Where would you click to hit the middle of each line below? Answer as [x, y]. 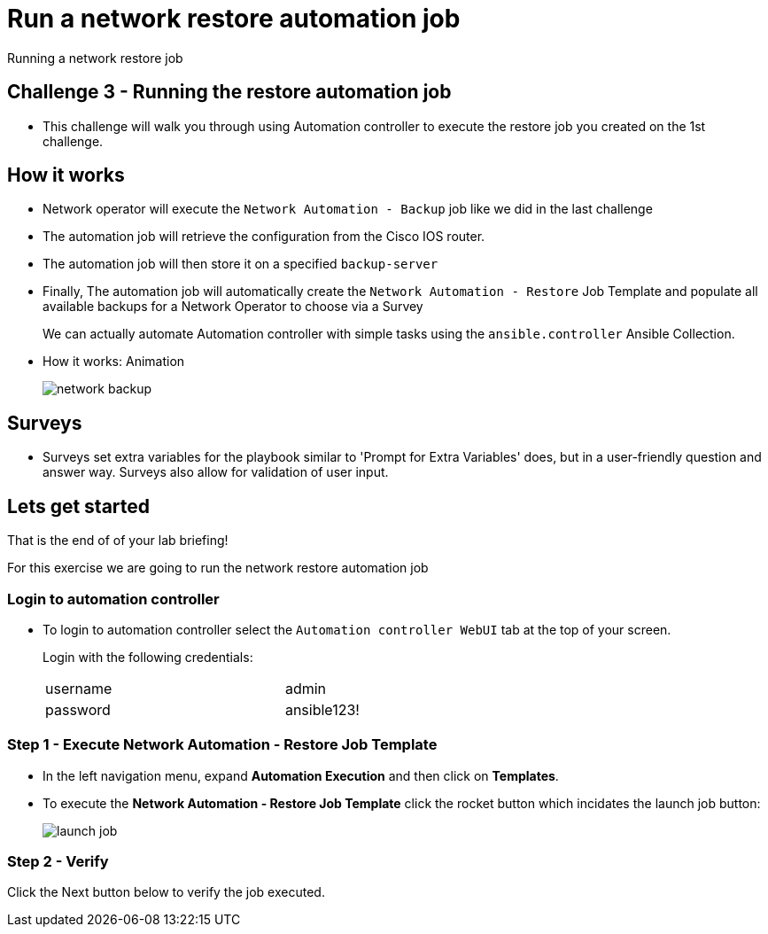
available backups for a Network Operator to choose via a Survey [233, 307]
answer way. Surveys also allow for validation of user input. [216, 472]
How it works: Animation [114, 362]
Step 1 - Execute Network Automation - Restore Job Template [222, 745]
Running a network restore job [95, 58]
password [78, 709]
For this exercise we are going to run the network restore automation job [218, 568]
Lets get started [79, 506]
